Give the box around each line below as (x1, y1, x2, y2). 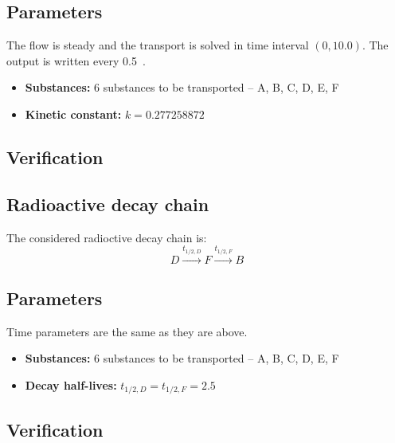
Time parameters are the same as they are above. (6, 323, 248, 339)
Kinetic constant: (25, 105, 122, 122)
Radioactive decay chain (6, 191, 209, 216)
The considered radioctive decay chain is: (6, 229, 207, 245)
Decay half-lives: (25, 376, 117, 393)
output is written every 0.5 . (6, 52, 146, 69)
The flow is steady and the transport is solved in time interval (6, 37, 309, 53)
